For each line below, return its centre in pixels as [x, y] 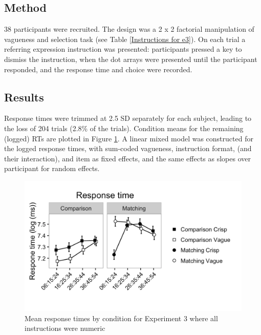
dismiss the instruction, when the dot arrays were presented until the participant [131, 59]
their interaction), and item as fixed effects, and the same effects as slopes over [128, 158]
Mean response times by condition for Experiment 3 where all [121, 318]
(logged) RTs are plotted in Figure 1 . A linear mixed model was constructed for [129, 138]
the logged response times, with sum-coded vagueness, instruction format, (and [128, 148]
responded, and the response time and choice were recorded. [98, 69]
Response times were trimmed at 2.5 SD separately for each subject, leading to [128, 118]
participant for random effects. [52, 168]
